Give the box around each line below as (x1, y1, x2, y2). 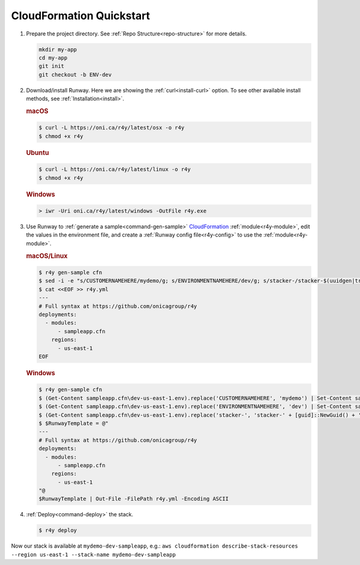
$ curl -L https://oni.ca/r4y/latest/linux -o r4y (38, 166, 191, 173)
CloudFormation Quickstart (11, 9, 150, 22)
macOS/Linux (26, 252, 68, 260)
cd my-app (38, 54, 68, 61)
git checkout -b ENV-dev (38, 71, 112, 78)
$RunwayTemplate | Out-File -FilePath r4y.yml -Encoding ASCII (38, 495, 229, 503)
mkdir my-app (38, 46, 77, 53)
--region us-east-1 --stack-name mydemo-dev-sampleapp (11, 551, 176, 558)
